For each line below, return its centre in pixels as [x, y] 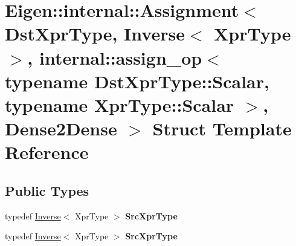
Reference [47, 152]
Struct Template [222, 128]
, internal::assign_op [115, 57]
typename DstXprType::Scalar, [137, 81]
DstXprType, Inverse [95, 34]
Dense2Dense [61, 128]
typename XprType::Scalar [120, 104]
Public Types [47, 190]
